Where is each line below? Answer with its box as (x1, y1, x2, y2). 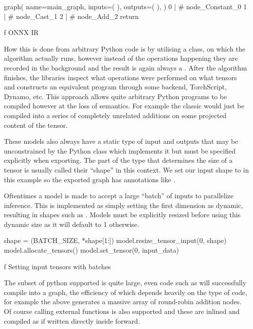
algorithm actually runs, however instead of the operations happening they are (4, 53, 238, 63)
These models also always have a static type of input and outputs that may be (4, 136, 238, 146)
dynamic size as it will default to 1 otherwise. (4, 219, 139, 229)
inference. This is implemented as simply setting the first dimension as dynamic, (4, 200, 243, 210)
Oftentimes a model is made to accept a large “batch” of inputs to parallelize (4, 190, 234, 201)
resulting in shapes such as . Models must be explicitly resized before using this (4, 209, 241, 220)
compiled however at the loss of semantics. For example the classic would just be (4, 101, 244, 111)
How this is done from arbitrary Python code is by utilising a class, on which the (4, 43, 245, 53)
